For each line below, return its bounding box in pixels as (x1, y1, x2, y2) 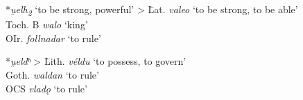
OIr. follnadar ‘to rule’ (6, 30, 101, 45)
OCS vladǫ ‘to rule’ (6, 81, 87, 95)
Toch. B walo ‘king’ (6, 17, 88, 32)
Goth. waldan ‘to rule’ (6, 67, 99, 81)
